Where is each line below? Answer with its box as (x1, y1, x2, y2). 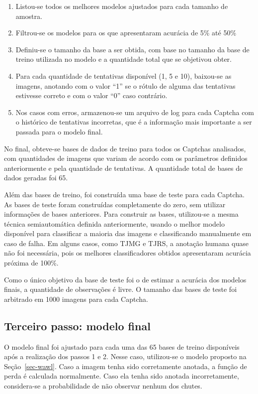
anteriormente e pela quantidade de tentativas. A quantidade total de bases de (4, 162, 243, 173)
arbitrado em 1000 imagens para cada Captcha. (4, 293, 148, 304)
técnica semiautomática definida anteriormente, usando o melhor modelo (4, 218, 225, 229)
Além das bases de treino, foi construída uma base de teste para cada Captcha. (4, 189, 245, 199)
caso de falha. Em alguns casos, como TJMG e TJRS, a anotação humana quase (4, 238, 249, 248)
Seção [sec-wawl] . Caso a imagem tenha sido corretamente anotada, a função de (4, 361, 247, 371)
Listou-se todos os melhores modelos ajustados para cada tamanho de (15, 1, 228, 11)
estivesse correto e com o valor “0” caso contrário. (15, 90, 168, 101)
